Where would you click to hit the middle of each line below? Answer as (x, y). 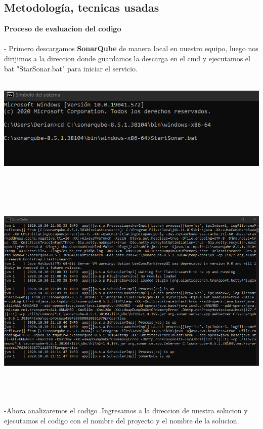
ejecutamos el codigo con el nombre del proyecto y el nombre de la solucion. (122, 420)
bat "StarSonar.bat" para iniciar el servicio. (71, 68)
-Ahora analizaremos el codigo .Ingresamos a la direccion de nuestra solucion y (126, 411)
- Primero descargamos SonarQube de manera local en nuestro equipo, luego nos (131, 48)
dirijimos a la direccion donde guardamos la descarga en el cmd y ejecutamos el (127, 58)
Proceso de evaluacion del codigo (63, 29)
